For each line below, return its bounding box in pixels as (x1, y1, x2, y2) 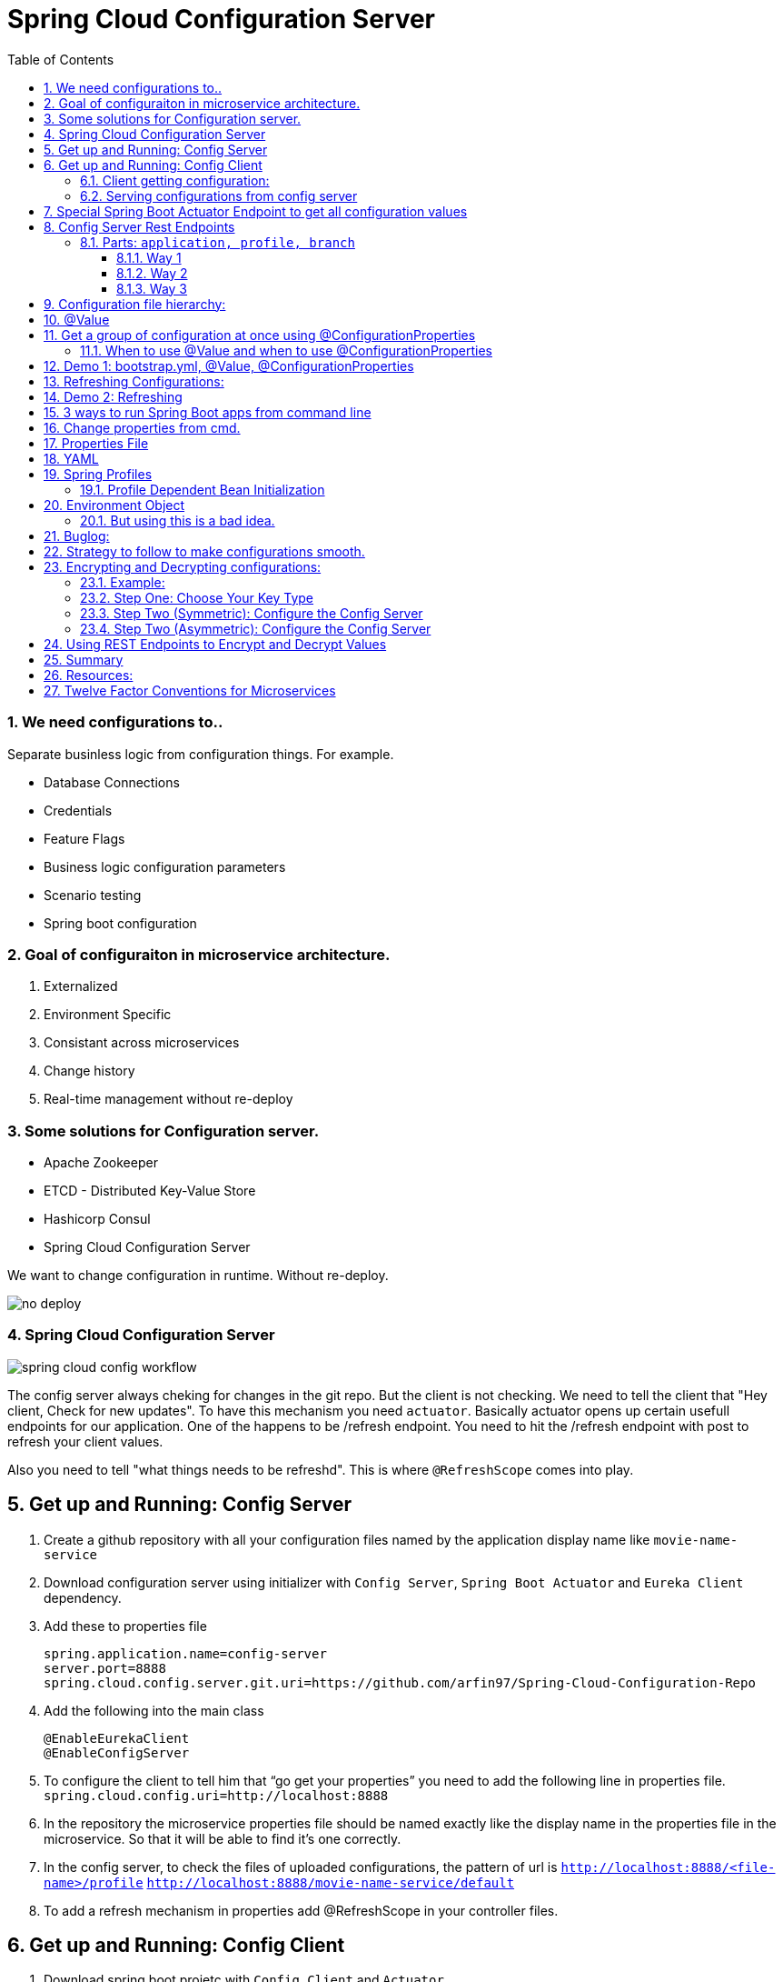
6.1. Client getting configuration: (80, 172, 270, 188)
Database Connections (44, 774, 180, 790)
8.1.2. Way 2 (116, 265, 188, 281)
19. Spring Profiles (44, 465, 153, 482)
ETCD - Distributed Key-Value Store (44, 1183, 256, 1198)
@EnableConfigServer (44, 1745, 190, 1760)
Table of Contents (7, 51, 114, 67)
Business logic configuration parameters (44, 858, 286, 875)
